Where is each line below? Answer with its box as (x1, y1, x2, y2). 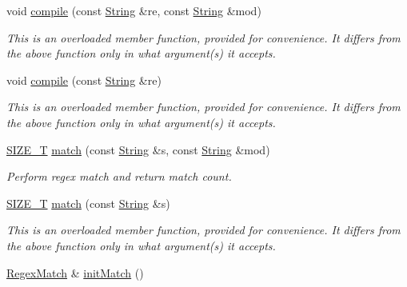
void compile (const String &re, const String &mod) (6, 2, 261, 18)
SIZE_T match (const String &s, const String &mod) (6, 141, 270, 157)
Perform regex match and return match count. (6, 168, 232, 185)
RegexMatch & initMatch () (6, 264, 144, 281)
